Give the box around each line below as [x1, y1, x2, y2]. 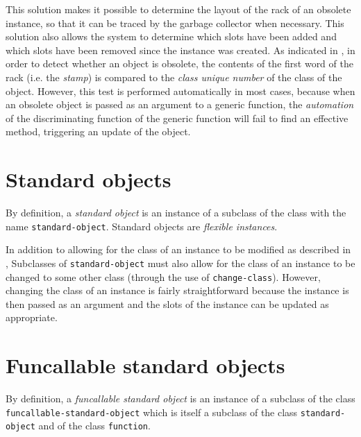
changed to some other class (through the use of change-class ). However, [6, 269, 321, 284]
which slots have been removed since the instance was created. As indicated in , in [6, 42, 355, 57]
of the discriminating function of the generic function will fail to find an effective [6, 110, 349, 125]
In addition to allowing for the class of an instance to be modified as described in [6, 242, 351, 257]
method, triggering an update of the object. [6, 124, 191, 139]
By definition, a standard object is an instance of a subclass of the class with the [6, 205, 346, 220]
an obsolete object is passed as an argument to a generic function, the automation [6, 97, 354, 112]
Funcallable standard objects [6, 351, 285, 379]
